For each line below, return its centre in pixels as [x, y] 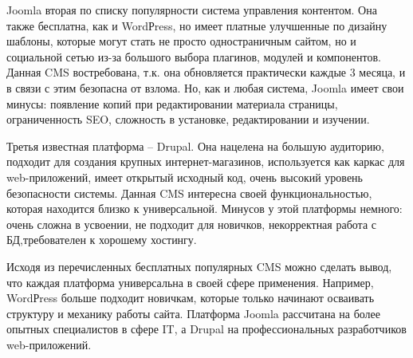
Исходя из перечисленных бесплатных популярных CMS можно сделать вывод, [199, 266]
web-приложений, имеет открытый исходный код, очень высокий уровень [185, 177]
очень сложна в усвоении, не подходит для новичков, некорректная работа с [191, 224]
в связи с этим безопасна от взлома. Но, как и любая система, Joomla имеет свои [205, 87]
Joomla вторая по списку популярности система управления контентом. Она [192, 10]
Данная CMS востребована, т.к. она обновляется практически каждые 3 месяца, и [206, 72]
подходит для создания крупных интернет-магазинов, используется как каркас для [206, 161]
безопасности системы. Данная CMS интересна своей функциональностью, [189, 193]
